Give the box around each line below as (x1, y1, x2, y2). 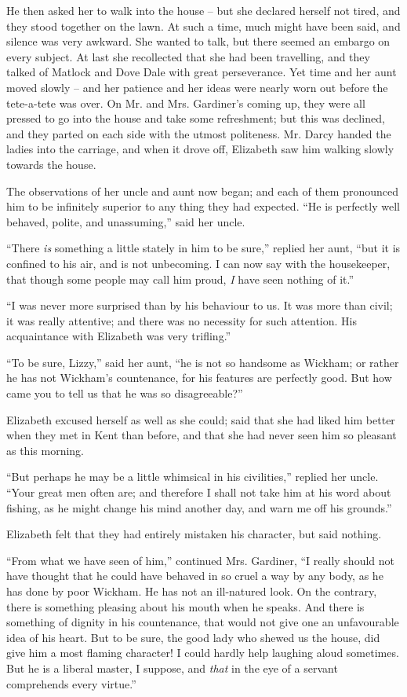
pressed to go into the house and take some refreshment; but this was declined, (6, 110, 385, 127)
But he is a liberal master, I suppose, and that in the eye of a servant (6, 659, 338, 676)
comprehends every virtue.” (6, 675, 136, 691)
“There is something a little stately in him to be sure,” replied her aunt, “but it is (6, 240, 401, 256)
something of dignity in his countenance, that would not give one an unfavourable (6, 614, 399, 630)
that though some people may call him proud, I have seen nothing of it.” (6, 270, 354, 287)
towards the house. (6, 156, 96, 172)
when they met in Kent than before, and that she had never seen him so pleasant (6, 427, 397, 443)
